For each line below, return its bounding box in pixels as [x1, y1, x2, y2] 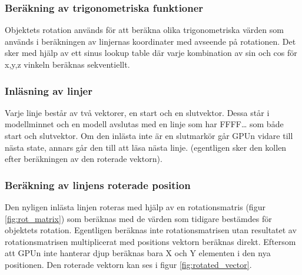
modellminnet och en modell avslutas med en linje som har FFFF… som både [5, 118, 284, 130]
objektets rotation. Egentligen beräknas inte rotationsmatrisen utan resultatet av [5, 224, 297, 236]
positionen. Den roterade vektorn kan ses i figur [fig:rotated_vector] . [5, 258, 252, 270]
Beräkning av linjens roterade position [5, 177, 191, 192]
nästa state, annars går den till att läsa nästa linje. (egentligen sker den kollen [5, 141, 287, 153]
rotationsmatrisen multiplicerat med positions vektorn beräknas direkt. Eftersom [5, 235, 296, 247]
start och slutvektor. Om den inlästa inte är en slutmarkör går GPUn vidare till [5, 130, 293, 141]
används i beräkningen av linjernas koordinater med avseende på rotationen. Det [5, 35, 296, 47]
